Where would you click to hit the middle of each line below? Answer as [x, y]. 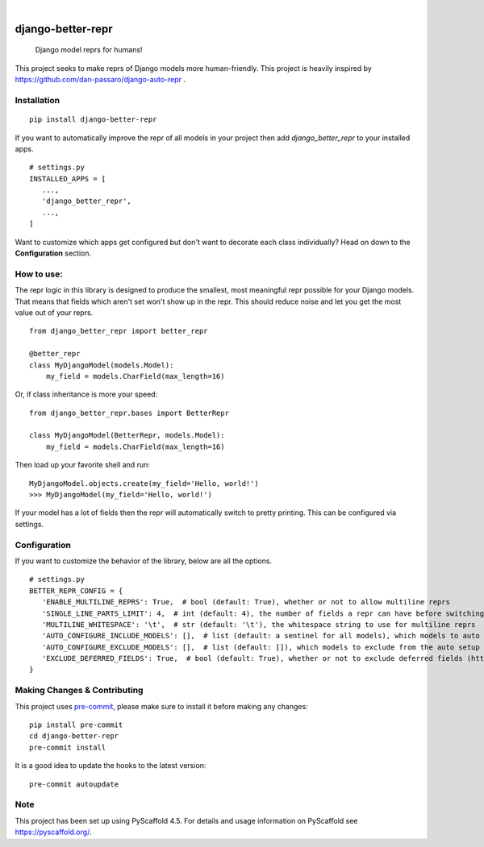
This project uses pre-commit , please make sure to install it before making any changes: [161, 706]
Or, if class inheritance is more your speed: [86, 394]
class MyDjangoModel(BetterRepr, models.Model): [127, 436]
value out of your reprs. [54, 312]
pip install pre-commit [76, 725]
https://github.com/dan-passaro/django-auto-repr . [100, 80]
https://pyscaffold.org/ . [53, 832]
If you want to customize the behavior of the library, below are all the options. [144, 561]
